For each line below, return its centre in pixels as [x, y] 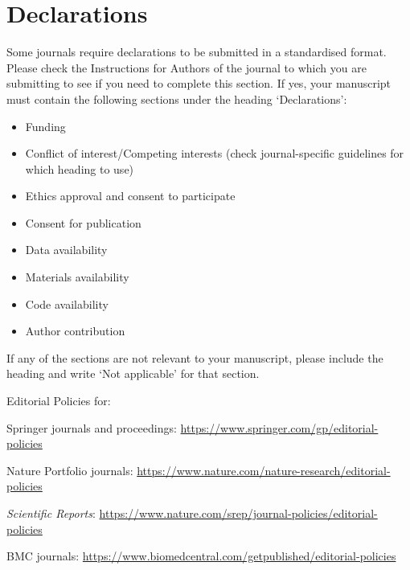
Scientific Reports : [51, 513]
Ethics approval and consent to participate [130, 196]
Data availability [66, 250]
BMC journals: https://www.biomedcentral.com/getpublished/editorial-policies [201, 556]
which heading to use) [80, 168]
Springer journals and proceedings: [92, 427]
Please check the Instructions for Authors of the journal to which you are [187, 67]
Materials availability [77, 277]
